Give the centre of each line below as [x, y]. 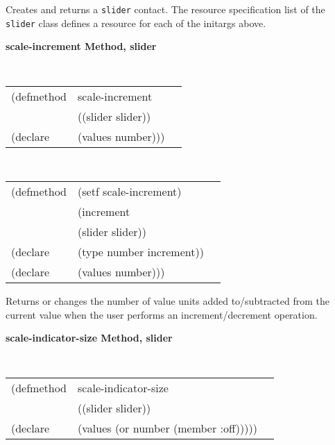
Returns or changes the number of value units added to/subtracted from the [167, 301]
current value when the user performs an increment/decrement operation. [162, 314]
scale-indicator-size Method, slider [89, 338]
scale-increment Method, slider [81, 46]
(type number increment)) [141, 252]
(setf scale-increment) [130, 192]
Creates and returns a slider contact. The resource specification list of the [165, 9]
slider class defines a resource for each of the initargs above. [136, 23]
